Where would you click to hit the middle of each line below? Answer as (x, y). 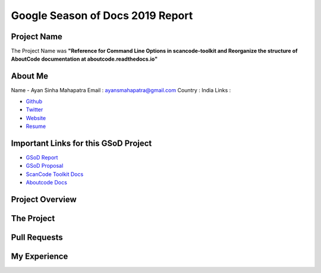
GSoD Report (42, 157)
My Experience (40, 256)
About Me (30, 76)
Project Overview (44, 199)
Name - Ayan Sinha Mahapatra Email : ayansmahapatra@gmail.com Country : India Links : (121, 90)
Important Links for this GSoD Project (81, 143)
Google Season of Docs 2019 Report (102, 15)
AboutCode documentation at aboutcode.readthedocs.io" (84, 59)
